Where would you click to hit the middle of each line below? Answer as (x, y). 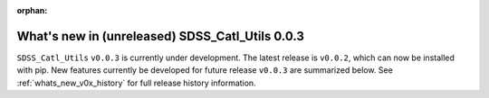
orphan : (32, 10)
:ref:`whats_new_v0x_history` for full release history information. (137, 83)
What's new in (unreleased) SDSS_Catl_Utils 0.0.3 (161, 36)
